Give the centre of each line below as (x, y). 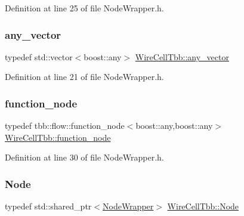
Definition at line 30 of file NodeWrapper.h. (84, 157)
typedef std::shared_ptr (48, 206)
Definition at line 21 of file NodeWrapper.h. (84, 77)
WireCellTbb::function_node (58, 137)
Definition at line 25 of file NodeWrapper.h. (84, 8)
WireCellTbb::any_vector (182, 56)
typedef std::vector (39, 56)
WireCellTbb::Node (203, 206)
